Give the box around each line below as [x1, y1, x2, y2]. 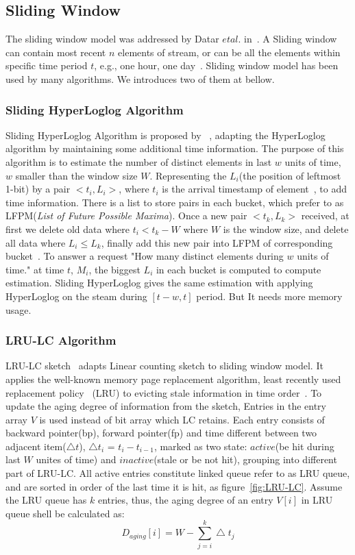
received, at [301, 208, 350, 223]
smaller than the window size [15, 168, 138, 182]
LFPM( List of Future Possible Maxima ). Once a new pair [5, 208, 247, 223]
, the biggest [88, 262, 140, 276]
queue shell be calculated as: [5, 506, 125, 520]
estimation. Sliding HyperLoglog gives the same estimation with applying [5, 275, 313, 290]
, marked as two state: [154, 439, 247, 453]
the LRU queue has [5, 493, 87, 507]
